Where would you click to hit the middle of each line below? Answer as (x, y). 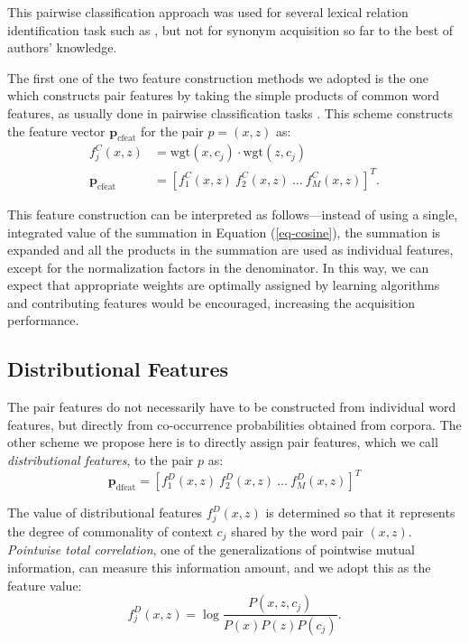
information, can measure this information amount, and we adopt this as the (219, 567)
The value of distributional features (105, 513)
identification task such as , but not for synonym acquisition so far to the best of (230, 29)
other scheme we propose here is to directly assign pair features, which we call (223, 442)
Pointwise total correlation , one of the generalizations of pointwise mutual (211, 550)
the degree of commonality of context (110, 531)
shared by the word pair (297, 531)
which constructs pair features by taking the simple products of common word (223, 95)
